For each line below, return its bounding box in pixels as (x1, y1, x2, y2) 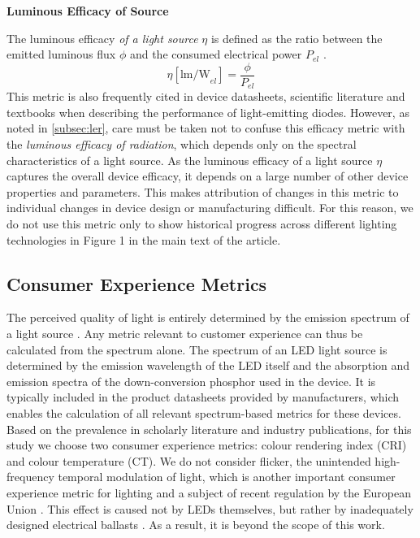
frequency (6, 468, 54, 485)
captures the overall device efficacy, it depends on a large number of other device (6, 167, 409, 184)
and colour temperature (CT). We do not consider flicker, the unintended (6, 452, 371, 469)
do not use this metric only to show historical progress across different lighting (6, 215, 397, 232)
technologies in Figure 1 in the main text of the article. (6, 231, 281, 248)
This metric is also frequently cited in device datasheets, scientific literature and (6, 88, 405, 105)
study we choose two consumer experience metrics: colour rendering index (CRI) (6, 436, 407, 453)
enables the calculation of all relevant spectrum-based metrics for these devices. (6, 405, 401, 421)
